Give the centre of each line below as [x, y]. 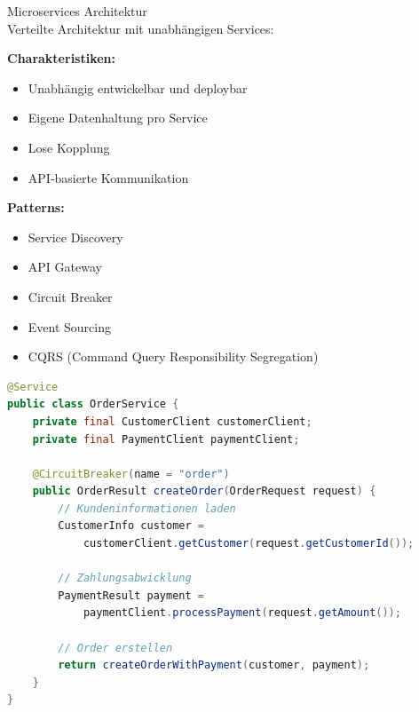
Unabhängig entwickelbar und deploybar [138, 87]
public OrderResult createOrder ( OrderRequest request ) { [204, 491]
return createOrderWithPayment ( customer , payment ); [214, 665]
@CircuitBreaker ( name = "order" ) [131, 474]
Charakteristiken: [62, 58]
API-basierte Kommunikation [108, 177]
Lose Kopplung [69, 147]
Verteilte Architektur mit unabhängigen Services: [141, 28]
